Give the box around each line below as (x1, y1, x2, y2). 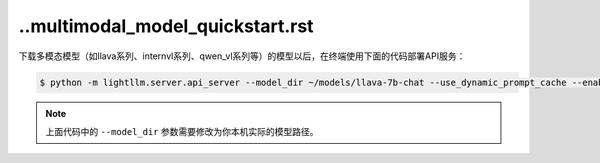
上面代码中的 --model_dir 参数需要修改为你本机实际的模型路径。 (45, 125, 319, 137)
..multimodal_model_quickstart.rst (18, 15, 314, 37)
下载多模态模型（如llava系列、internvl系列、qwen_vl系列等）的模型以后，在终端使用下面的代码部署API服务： (18, 50, 466, 62)
